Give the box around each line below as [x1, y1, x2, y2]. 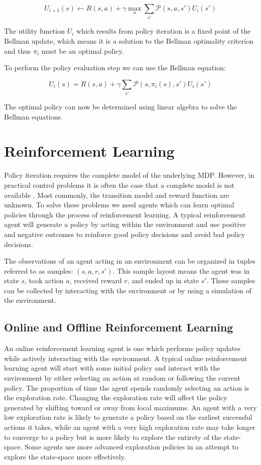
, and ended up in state [127, 275, 199, 286]
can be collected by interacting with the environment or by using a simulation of [4, 285, 251, 295]
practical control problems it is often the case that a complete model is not [4, 179, 234, 190]
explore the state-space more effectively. [4, 451, 126, 461]
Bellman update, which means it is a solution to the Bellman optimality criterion [4, 35, 253, 46]
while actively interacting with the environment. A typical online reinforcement [4, 353, 247, 363]
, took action [24, 275, 64, 286]
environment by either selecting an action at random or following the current [4, 373, 240, 383]
